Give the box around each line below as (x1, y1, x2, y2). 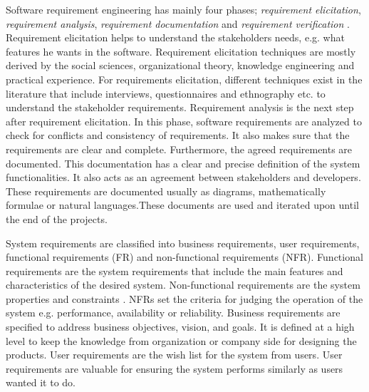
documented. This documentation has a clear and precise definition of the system (6, 155, 360, 170)
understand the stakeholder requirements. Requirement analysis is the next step (6, 100, 354, 115)
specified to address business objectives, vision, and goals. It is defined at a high (6, 319, 355, 334)
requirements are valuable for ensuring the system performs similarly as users (6, 361, 343, 376)
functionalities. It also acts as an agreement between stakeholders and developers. (6, 170, 361, 185)
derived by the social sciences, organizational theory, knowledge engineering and (6, 58, 355, 73)
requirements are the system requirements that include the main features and (6, 263, 343, 278)
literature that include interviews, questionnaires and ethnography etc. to (6, 86, 326, 100)
